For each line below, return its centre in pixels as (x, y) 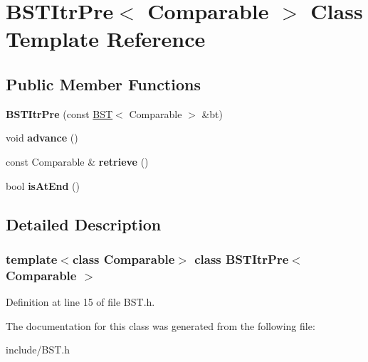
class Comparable (123, 259)
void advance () (42, 138)
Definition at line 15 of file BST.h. (80, 302)
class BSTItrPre (242, 259)
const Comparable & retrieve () (77, 161)
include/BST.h (38, 350)
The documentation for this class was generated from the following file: (161, 325)
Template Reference (106, 39)
